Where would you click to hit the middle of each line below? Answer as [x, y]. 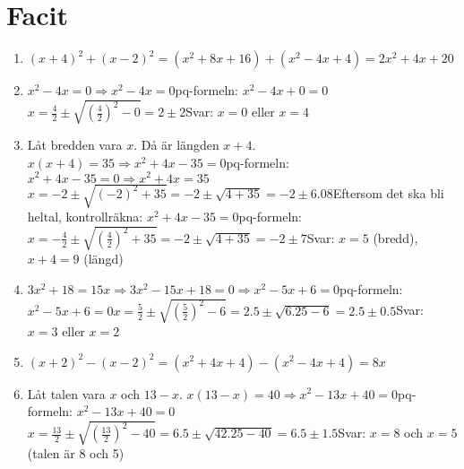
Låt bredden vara [75, 145]
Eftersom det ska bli [388, 192]
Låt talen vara [66, 393]
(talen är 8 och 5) [76, 453]
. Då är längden [176, 145]
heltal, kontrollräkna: [85, 217]
